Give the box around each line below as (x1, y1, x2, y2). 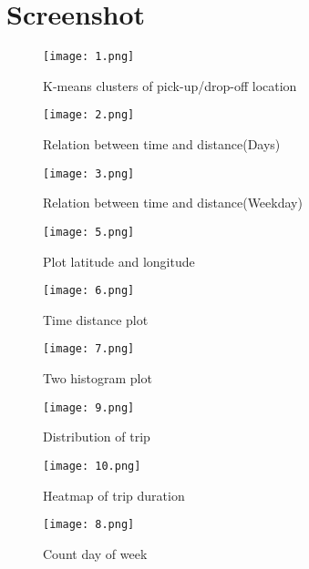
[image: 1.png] (43, 50, 135, 64)
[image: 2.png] (43, 108, 135, 122)
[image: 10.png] (43, 459, 141, 472)
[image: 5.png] (43, 225, 135, 239)
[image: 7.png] (43, 342, 135, 356)
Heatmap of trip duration (43, 485, 185, 504)
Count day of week (43, 544, 148, 563)
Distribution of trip (43, 427, 150, 446)
